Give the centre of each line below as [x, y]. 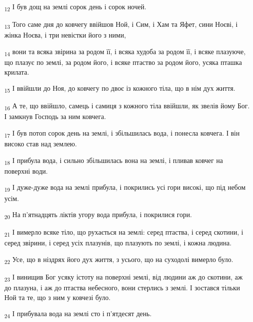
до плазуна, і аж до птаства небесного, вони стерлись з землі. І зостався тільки [122, 288]
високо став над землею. [41, 144]
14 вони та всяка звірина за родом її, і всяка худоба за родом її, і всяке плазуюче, [125, 52]
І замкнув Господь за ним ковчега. [55, 116]
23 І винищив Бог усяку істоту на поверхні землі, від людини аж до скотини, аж [124, 277]
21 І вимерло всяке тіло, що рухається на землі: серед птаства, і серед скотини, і [124, 233]
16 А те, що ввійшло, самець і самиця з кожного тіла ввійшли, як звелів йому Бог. [127, 106]
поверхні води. [26, 171]
